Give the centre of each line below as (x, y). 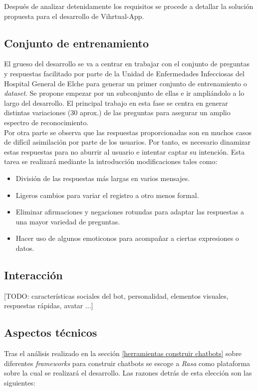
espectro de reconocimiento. (46, 122)
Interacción (33, 275)
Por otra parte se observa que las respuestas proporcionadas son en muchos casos (128, 132)
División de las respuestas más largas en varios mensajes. (103, 178)
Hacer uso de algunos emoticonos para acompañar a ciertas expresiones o (127, 238)
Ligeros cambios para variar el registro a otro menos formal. (107, 195)
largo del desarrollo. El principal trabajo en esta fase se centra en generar (116, 102)
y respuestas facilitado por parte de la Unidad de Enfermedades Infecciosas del (124, 73)
